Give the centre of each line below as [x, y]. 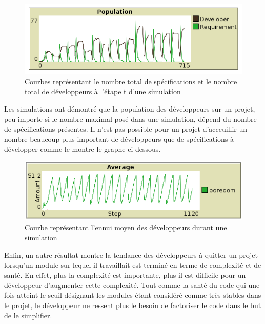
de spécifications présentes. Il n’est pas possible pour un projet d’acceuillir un [126, 129]
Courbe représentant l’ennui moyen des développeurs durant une [126, 227]
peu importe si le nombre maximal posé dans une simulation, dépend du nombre [130, 119]
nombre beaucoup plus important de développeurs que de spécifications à [119, 139]
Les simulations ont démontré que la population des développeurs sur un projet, [130, 109]
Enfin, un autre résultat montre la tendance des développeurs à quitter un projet [131, 255]
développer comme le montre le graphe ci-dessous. [83, 149]
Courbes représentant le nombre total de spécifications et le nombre [131, 81]
